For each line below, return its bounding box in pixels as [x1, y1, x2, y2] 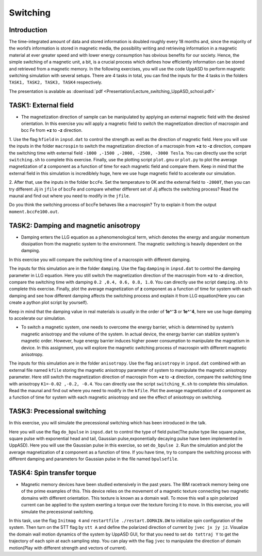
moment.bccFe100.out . [9, 208, 59, 214]
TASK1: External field [9, 101, 74, 109]
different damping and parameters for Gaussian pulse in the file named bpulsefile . [9, 456, 179, 462]
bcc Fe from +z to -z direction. [21, 127, 82, 133]
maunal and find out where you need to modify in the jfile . [9, 193, 131, 199]
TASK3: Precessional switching [9, 407, 106, 416]
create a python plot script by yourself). [9, 299, 88, 306]
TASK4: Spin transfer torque [9, 469, 97, 477]
